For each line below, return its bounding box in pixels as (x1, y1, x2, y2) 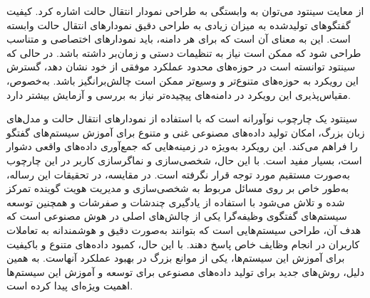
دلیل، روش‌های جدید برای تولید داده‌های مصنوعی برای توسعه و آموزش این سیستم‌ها (6, 264, 365, 279)
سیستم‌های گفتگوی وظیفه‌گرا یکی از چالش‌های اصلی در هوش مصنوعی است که (6, 208, 347, 223)
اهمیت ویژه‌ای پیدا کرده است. (6, 278, 133, 293)
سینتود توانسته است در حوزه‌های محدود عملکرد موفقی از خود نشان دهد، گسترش (6, 59, 356, 74)
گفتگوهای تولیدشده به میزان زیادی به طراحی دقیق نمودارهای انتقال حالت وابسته (6, 17, 351, 32)
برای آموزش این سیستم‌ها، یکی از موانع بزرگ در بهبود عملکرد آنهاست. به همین (6, 250, 345, 265)
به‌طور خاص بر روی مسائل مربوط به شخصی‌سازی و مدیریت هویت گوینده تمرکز (6, 181, 349, 196)
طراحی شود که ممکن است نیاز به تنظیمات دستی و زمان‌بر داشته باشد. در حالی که (6, 45, 361, 60)
